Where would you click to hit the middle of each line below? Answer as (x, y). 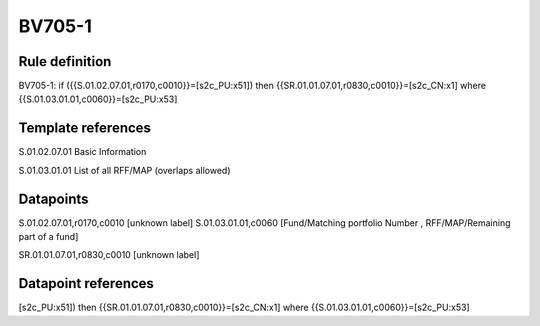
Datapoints (53, 198)
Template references (85, 128)
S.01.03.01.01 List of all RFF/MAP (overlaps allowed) (124, 170)
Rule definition (65, 61)
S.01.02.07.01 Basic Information (82, 152)
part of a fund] (48, 237)
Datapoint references (86, 283)
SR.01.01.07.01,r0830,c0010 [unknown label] (109, 255)
